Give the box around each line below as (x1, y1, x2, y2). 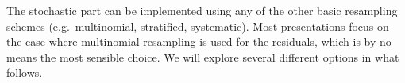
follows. (6, 64, 43, 81)
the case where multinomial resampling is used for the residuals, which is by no (6, 33, 391, 50)
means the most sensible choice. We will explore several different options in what (6, 48, 399, 65)
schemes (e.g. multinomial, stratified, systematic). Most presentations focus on (6, 17, 389, 34)
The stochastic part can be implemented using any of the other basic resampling (6, 2, 398, 18)
